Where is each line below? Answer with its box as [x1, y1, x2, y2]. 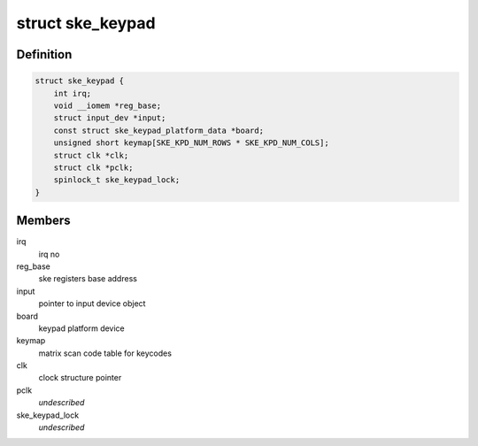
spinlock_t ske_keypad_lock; [53, 175, 181, 185]
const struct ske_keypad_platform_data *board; [53, 125, 265, 135]
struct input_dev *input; [53, 113, 166, 123]
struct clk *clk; [53, 150, 129, 160]
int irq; [53, 88, 92, 98]
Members [16, 213, 71, 228]
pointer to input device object [38, 298, 146, 309]
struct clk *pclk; [53, 162, 134, 173]
